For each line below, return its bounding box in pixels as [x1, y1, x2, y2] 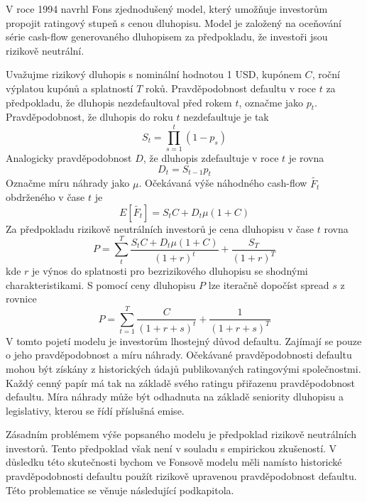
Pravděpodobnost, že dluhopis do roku [6, 109, 173, 124]
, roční [312, 67, 340, 82]
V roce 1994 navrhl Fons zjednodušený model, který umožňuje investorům [6, 1, 328, 16]
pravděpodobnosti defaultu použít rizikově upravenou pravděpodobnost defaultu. [6, 469, 357, 484]
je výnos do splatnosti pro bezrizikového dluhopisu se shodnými [32, 263, 308, 278]
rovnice [6, 291, 37, 306]
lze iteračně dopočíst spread [208, 277, 329, 292]
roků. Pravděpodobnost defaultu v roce [146, 80, 317, 95]
